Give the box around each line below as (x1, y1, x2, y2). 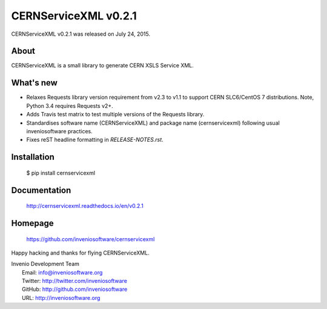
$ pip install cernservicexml (26, 169, 96, 176)
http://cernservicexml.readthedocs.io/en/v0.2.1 (26, 202, 144, 210)
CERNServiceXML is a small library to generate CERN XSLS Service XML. (11, 62, 194, 69)
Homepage (11, 218, 54, 228)
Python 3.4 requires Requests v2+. (26, 102, 113, 109)
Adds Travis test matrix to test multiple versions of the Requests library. (26, 111, 205, 118)
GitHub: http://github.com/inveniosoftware (22, 285, 128, 293)
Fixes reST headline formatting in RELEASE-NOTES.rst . (26, 136, 163, 144)
